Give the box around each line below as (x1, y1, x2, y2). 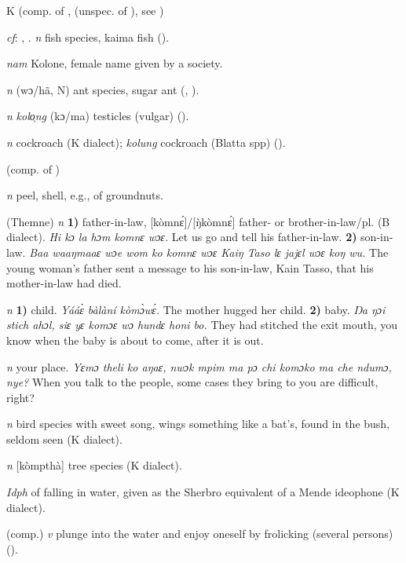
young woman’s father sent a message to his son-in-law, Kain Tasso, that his (6, 259, 374, 276)
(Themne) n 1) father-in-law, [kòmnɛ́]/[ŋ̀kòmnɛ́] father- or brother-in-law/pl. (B (6, 213, 390, 229)
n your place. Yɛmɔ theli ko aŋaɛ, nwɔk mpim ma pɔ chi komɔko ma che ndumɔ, (6, 358, 392, 375)
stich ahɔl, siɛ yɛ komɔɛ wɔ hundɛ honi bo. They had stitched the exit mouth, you (6, 316, 398, 333)
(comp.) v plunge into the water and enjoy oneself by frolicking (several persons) (6, 525, 393, 542)
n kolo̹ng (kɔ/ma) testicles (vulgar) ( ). (6, 108, 189, 124)
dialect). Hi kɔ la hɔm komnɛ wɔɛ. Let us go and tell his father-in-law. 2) (6, 228, 357, 245)
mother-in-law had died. (6, 275, 122, 291)
